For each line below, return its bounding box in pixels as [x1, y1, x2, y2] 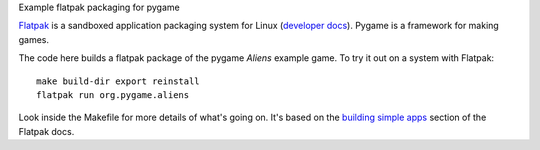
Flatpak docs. [18, 125, 75, 137]
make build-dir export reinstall [36, 75, 200, 87]
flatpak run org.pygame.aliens [36, 89, 190, 100]
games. [18, 33, 50, 45]
